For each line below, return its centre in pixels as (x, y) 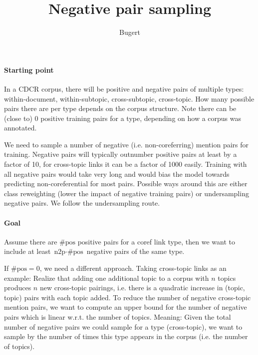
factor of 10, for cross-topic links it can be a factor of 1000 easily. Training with (126, 164)
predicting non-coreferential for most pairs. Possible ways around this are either (126, 183)
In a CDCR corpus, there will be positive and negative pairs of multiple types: (124, 88)
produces (18, 288)
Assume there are (31, 241)
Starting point (29, 69)
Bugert (130, 32)
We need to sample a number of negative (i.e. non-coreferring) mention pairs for (126, 144)
